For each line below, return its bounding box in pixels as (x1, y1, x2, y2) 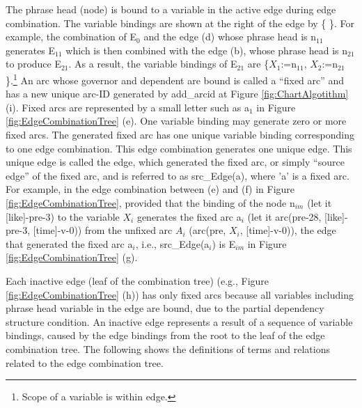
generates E (6, 42, 56, 57)
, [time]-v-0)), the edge (239, 223, 336, 237)
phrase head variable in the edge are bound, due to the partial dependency (6, 301, 324, 315)
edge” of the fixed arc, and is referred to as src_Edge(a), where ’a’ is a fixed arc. (6, 168, 349, 182)
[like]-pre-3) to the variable (6, 209, 120, 223)
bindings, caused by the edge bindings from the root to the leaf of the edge (6, 328, 325, 343)
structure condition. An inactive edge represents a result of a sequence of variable (6, 314, 353, 329)
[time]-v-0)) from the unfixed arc (33, 223, 173, 237)
